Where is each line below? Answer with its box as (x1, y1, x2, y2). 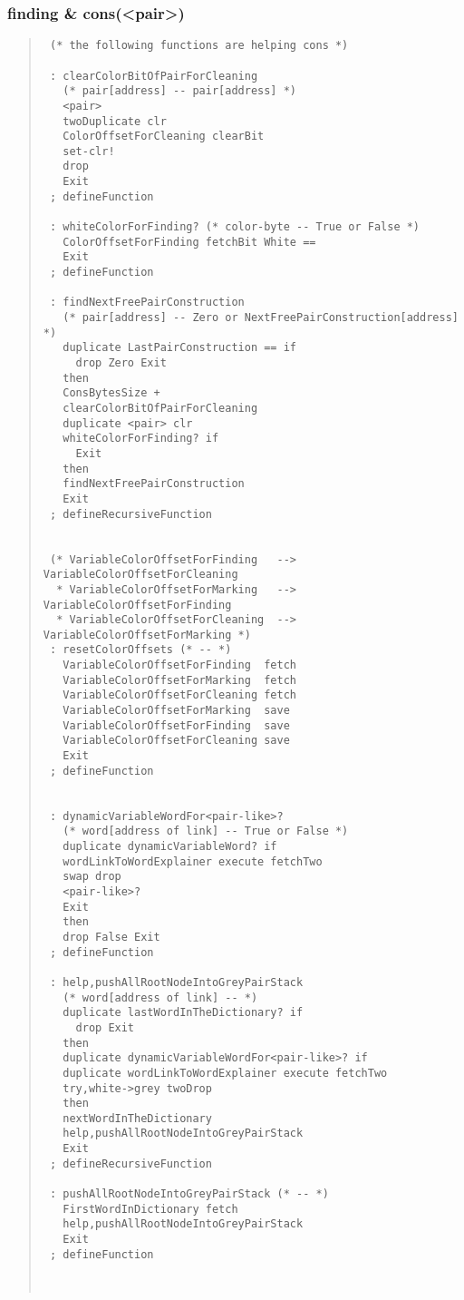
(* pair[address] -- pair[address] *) (63, 84, 296, 98)
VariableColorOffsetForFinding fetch (63, 659, 296, 672)
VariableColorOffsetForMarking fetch (63, 673, 296, 687)
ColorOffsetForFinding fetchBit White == (63, 235, 316, 249)
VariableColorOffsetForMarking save (63, 704, 290, 718)
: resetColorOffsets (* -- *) (49, 643, 232, 657)
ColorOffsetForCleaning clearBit (63, 130, 265, 143)
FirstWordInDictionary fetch (63, 1202, 238, 1216)
